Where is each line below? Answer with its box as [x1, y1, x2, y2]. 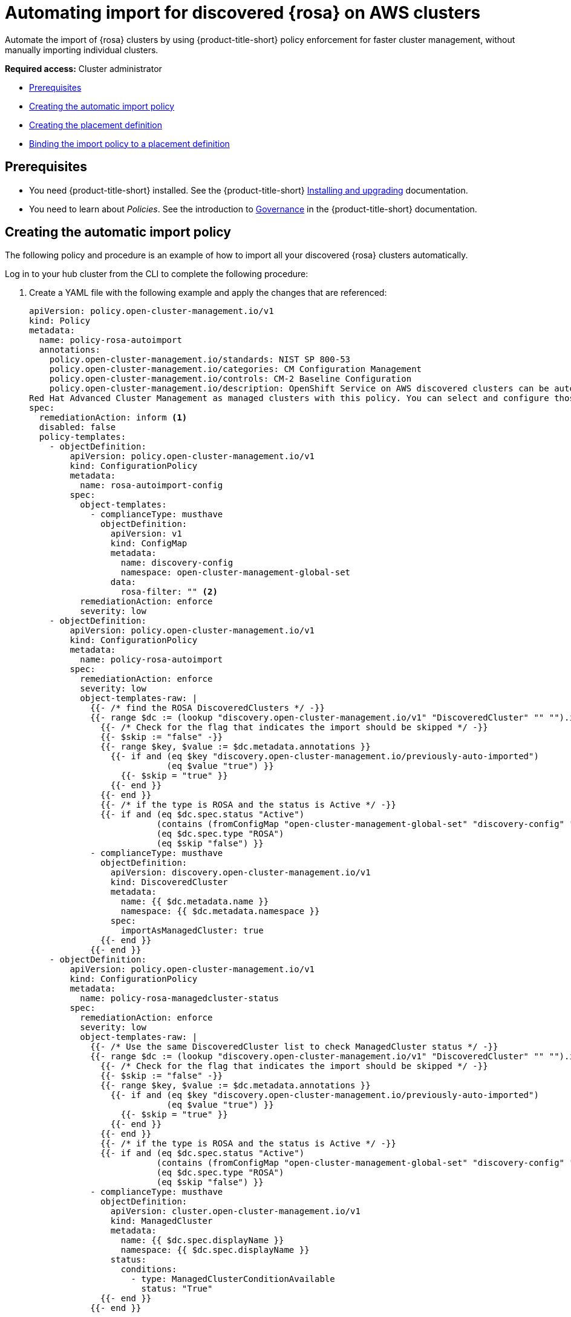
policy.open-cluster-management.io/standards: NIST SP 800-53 [49, 355, 351, 365]
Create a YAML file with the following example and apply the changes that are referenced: [29, 287, 387, 298]
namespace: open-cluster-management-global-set [120, 567, 351, 578]
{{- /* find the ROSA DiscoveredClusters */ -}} [90, 703, 325, 713]
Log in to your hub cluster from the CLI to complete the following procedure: [5, 269, 308, 279]
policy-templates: [39, 432, 126, 442]
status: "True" [141, 1284, 213, 1294]
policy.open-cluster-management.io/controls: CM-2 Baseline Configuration [49, 374, 412, 384]
